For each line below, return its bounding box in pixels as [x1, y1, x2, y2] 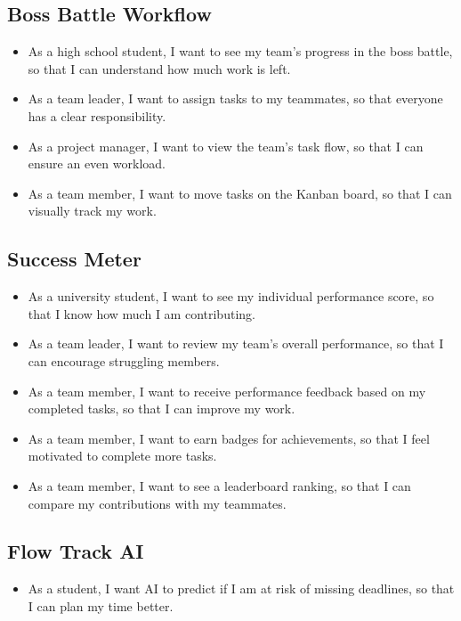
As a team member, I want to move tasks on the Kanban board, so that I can [28, 184, 452, 202]
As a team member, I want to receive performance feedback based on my [28, 381, 426, 400]
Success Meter [7, 245, 142, 273]
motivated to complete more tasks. [28, 446, 217, 465]
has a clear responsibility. [28, 106, 166, 125]
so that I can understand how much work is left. [28, 59, 291, 78]
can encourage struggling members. [28, 351, 220, 370]
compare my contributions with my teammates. [28, 494, 287, 512]
